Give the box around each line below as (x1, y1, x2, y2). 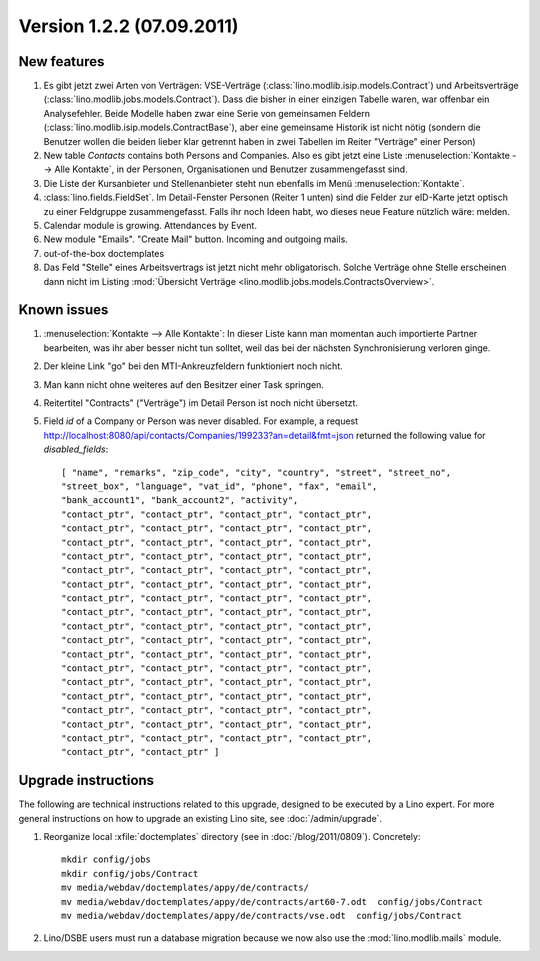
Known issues (18, 301, 109, 319)
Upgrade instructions (18, 772, 155, 789)
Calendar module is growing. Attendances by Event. (43, 219, 257, 231)
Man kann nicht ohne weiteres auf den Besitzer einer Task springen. (43, 378, 325, 390)
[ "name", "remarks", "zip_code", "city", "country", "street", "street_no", (61, 466, 452, 478)
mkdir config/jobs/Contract (61, 868, 199, 879)
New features (18, 53, 105, 70)
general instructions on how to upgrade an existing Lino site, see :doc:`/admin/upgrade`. (18, 812, 383, 824)
